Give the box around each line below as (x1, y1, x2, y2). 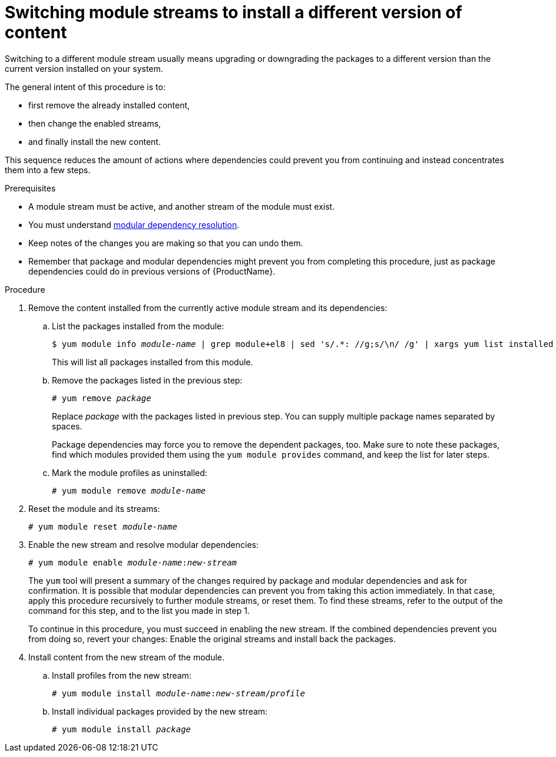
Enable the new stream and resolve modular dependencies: (28, 539, 259, 550)
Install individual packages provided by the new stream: (52, 706, 268, 716)
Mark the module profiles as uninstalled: (52, 467, 207, 478)
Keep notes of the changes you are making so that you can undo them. (28, 237, 303, 248)
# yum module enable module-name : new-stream (28, 557, 237, 567)
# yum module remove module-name (52, 485, 206, 495)
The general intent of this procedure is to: (5, 81, 166, 92)
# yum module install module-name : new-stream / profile (52, 688, 305, 698)
